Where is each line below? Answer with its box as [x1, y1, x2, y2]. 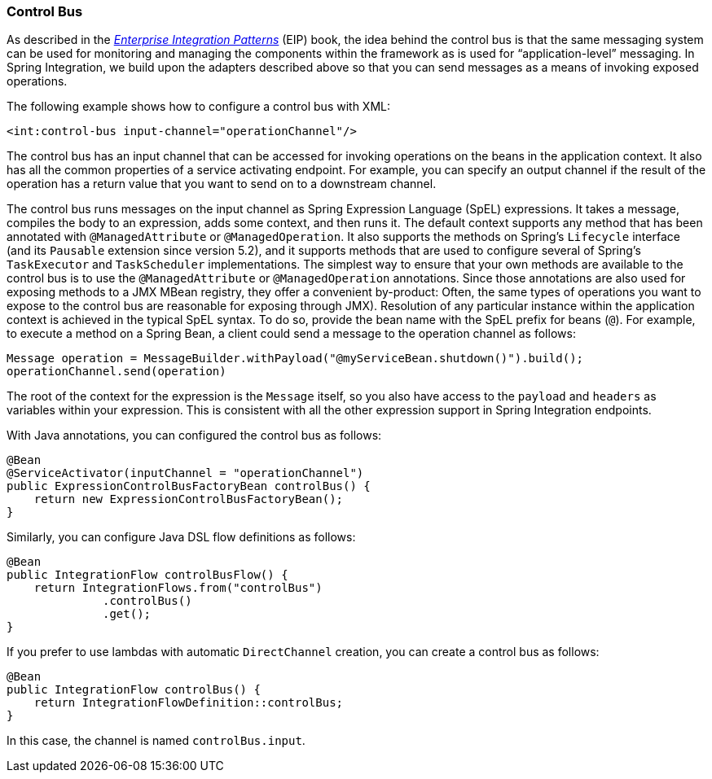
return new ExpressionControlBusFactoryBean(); [33, 492, 344, 506]
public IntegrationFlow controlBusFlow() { [7, 568, 288, 582]
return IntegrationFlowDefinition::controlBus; [33, 696, 344, 710]
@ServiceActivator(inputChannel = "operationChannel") [7, 466, 364, 480]
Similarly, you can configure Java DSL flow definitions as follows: [7, 530, 356, 545]
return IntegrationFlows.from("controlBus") [33, 581, 323, 595]
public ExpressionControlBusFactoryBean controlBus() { [7, 479, 371, 493]
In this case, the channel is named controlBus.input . [7, 733, 305, 748]
